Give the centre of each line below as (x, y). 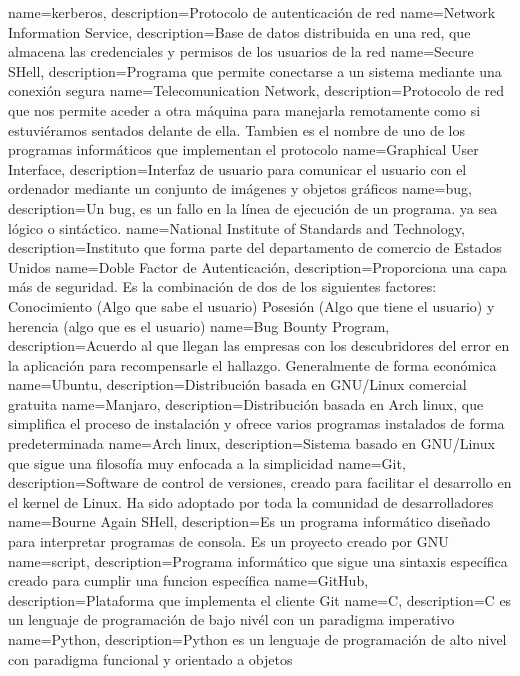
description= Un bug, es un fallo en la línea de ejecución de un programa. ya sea (253, 207)
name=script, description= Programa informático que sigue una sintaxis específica (258, 560)
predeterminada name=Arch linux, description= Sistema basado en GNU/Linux (251, 443)
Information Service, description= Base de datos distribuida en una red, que (239, 31)
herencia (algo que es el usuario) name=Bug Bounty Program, (199, 325)
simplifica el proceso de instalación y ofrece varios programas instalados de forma (256, 423)
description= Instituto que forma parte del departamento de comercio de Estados (255, 247)
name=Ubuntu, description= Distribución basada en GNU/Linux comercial (237, 384)
